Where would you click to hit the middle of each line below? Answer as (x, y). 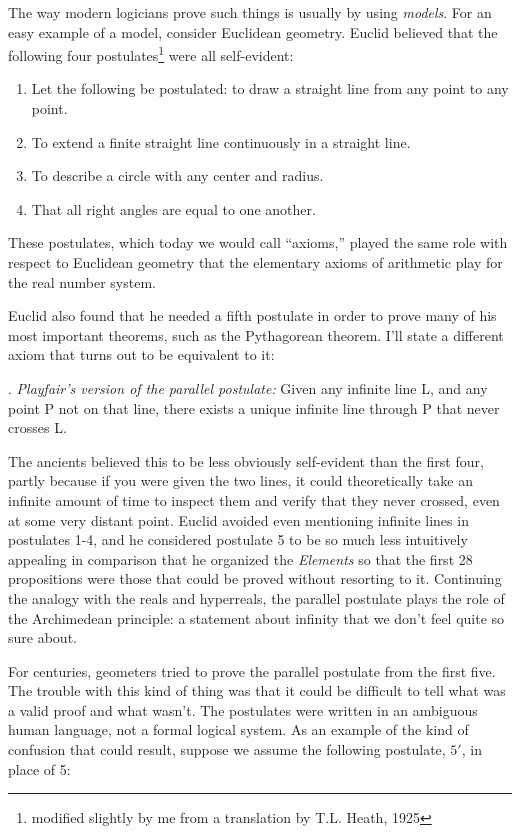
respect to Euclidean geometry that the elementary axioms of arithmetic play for (255, 262)
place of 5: (39, 768)
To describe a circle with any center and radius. (177, 175)
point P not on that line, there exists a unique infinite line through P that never (254, 407)
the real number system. (82, 281)
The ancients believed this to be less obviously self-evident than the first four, (246, 460)
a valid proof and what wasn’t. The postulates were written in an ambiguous (243, 709)
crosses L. (37, 427)
